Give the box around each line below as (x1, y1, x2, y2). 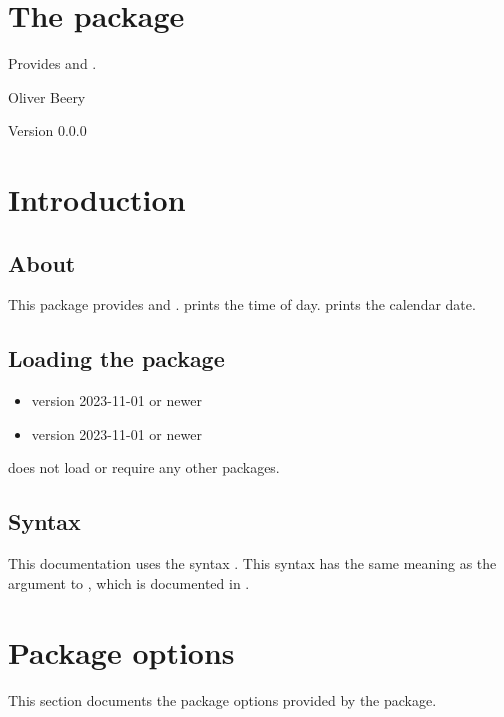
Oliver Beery (8, 86, 86, 107)
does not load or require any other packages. (8, 457, 280, 478)
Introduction (8, 179, 186, 220)
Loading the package (8, 343, 225, 374)
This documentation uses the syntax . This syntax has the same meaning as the (8, 553, 497, 574)
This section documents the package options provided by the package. (8, 689, 437, 710)
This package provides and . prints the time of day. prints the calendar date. (8, 294, 476, 315)
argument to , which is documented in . (8, 572, 250, 593)
